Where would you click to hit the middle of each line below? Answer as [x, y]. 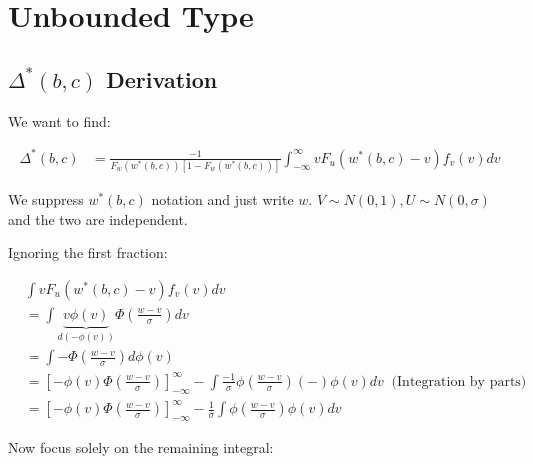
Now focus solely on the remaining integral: [141, 446]
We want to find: [59, 120]
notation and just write [222, 199]
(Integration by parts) [459, 381]
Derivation [162, 78]
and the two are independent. [98, 218]
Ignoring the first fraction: [88, 252]
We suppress [46, 199]
